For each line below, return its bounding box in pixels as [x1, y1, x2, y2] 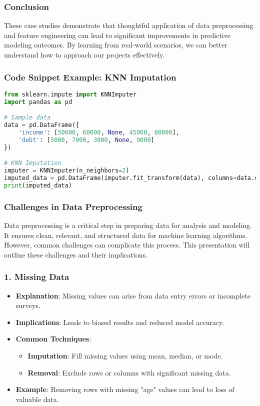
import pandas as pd [4, 98, 72, 105]
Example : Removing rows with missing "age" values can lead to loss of [15, 384, 234, 394]
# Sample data [4, 114, 51, 121]
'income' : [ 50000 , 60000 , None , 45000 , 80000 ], [18, 128, 179, 136]
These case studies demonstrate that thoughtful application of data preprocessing [4, 20, 253, 30]
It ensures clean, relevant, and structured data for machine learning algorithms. [4, 229, 247, 240]
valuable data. [15, 393, 59, 404]
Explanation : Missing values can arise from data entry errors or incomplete [15, 290, 251, 300]
